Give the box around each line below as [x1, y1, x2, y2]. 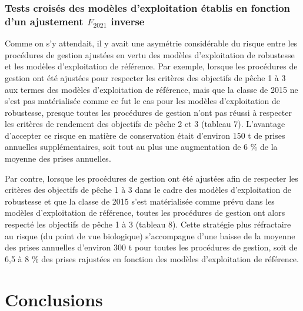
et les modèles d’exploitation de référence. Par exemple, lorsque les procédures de [5, 60, 298, 72]
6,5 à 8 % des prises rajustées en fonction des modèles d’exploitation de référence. [5, 252, 299, 265]
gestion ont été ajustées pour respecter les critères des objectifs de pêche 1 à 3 [5, 71, 286, 83]
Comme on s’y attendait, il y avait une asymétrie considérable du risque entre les [5, 37, 298, 49]
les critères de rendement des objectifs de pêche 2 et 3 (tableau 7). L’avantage [5, 118, 285, 130]
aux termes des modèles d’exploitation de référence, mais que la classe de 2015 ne [5, 83, 298, 95]
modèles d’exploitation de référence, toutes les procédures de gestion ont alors [5, 206, 285, 219]
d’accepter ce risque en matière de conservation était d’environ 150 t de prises [5, 129, 285, 141]
